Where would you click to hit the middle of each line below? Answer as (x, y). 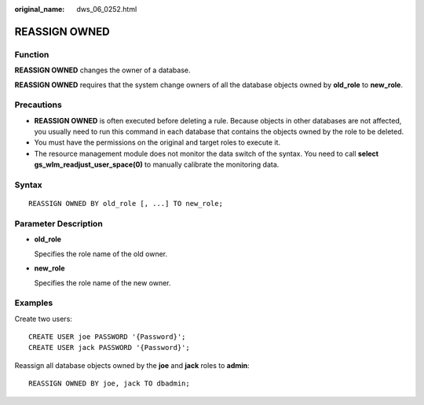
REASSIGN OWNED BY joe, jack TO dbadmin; (109, 384)
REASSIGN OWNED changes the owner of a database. (102, 70)
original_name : (40, 9)
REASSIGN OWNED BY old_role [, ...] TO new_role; (126, 204)
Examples (34, 303)
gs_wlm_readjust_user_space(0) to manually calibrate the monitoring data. (157, 164)
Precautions (38, 105)
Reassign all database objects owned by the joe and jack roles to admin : (132, 365)
